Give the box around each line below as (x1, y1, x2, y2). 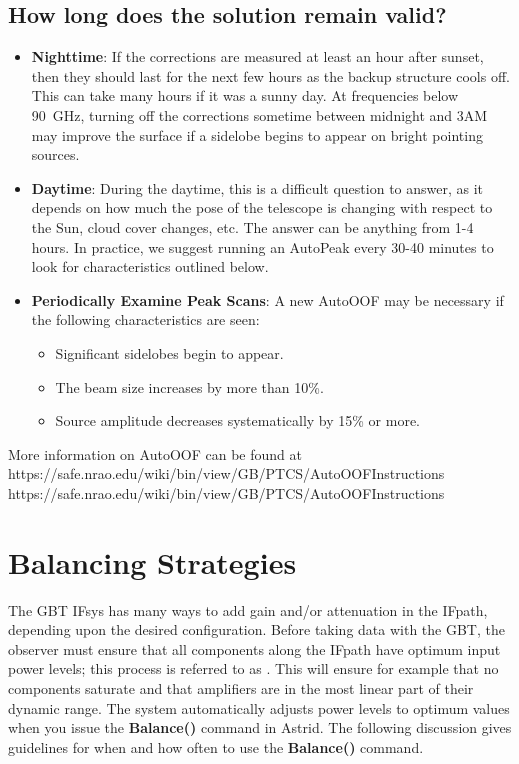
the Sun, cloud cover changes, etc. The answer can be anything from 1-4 (31, 216, 474, 237)
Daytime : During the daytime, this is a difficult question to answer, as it (31, 177, 484, 198)
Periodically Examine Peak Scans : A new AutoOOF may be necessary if (31, 289, 504, 310)
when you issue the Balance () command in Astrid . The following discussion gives (8, 717, 512, 738)
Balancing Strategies (8, 541, 297, 582)
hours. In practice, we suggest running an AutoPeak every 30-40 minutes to (31, 236, 494, 257)
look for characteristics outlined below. (31, 256, 269, 277)
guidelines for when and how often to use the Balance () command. (8, 736, 424, 757)
